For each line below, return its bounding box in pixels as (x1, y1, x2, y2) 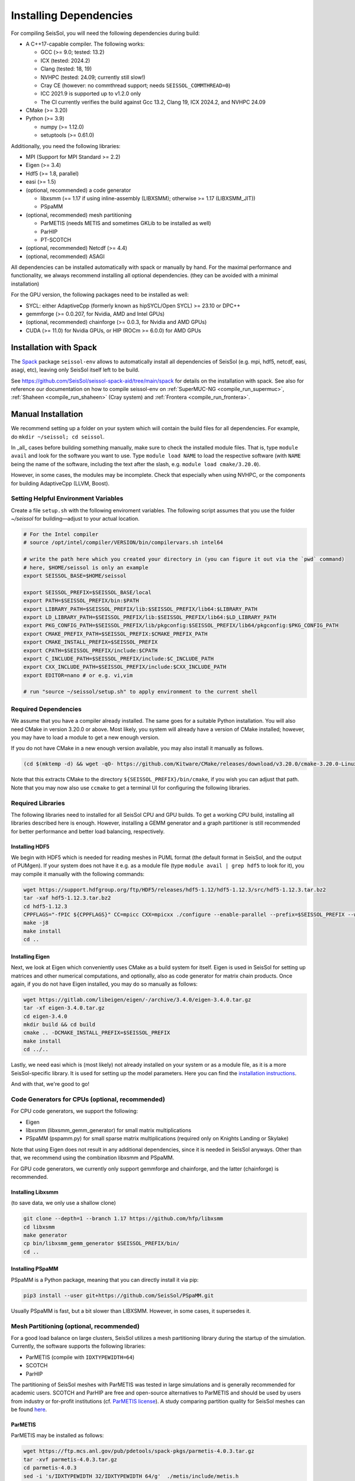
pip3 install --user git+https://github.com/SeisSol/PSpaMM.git (23, 1292, 214, 1299)
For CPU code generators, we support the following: (11, 1108, 138, 1115)
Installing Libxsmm (11, 1188, 59, 1195)
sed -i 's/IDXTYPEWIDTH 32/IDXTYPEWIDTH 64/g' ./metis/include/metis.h (23, 1473, 239, 1479)
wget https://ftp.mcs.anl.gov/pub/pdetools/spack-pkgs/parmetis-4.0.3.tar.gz (23, 1448, 254, 1454)
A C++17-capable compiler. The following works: (25, 40, 145, 47)
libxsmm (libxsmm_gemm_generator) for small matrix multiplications (25, 1126, 192, 1134)
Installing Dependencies (11, 9, 133, 22)
